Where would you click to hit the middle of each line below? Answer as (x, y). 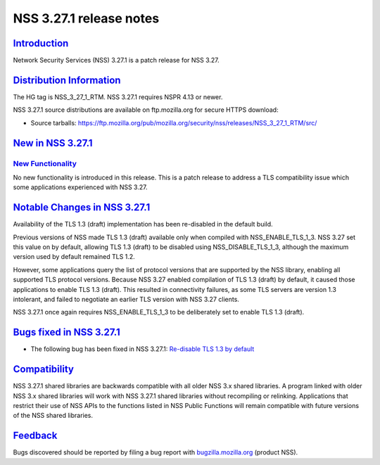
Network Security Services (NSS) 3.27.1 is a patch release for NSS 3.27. (116, 60)
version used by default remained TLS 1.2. (74, 257)
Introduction (41, 43)
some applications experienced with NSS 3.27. (80, 187)
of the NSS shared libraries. (53, 416)
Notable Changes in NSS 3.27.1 (82, 208)
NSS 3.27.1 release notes (86, 18)
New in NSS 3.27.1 (53, 143)
